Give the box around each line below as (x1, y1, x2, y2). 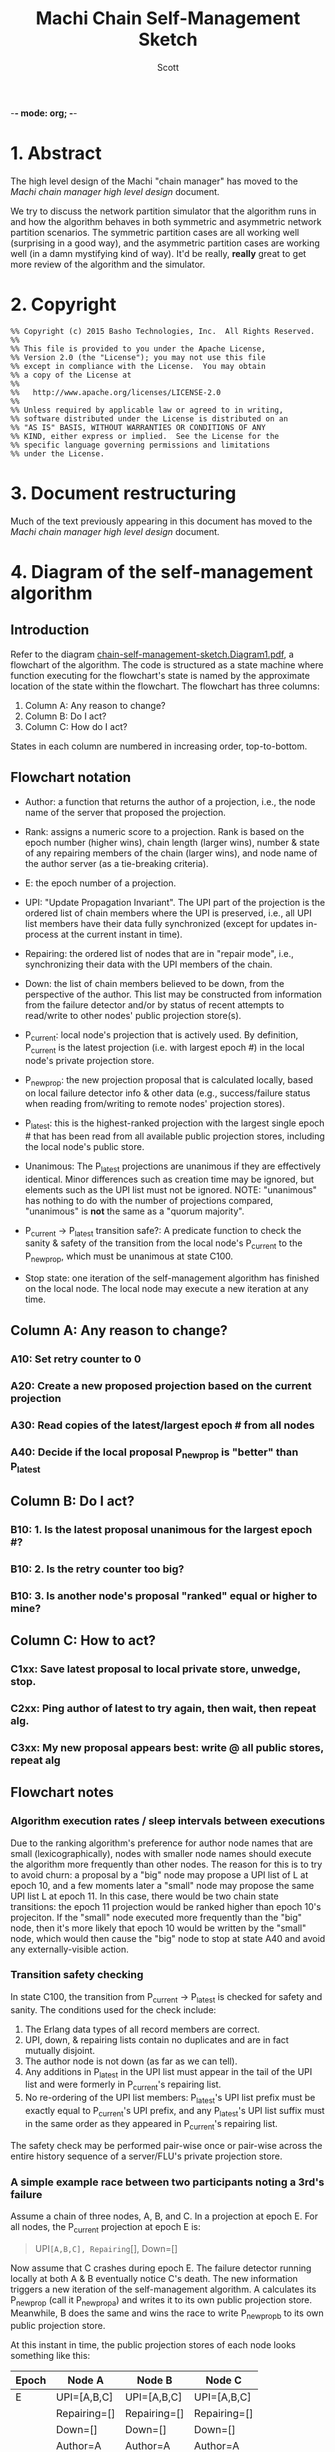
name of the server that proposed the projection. (24, 806, 227, 818)
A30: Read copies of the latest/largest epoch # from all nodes (10, 1418, 315, 1432)
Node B (136, 2373, 173, 2387)
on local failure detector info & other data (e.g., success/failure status (24, 1087, 311, 1099)
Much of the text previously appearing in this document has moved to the (10, 515, 313, 527)
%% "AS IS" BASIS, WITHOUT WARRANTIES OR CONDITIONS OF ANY (10, 422, 267, 432)
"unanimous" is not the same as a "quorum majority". (24, 1205, 245, 1217)
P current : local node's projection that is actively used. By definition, (24, 1028, 299, 1043)
